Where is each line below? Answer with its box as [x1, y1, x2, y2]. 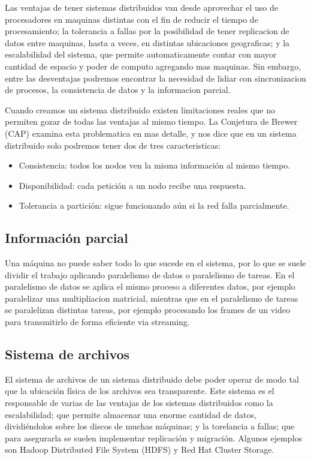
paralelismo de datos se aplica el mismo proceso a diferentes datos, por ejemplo [5, 280, 295, 293]
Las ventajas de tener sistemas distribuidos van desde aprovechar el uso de [5, 1, 278, 13]
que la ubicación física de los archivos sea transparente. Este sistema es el [5, 384, 274, 397]
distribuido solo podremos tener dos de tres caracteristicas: [5, 139, 221, 151]
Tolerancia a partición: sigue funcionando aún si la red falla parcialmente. [19, 199, 289, 212]
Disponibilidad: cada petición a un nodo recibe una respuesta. [19, 179, 246, 191]
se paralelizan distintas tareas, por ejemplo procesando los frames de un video [5, 303, 290, 316]
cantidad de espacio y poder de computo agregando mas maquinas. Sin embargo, [5, 59, 301, 72]
